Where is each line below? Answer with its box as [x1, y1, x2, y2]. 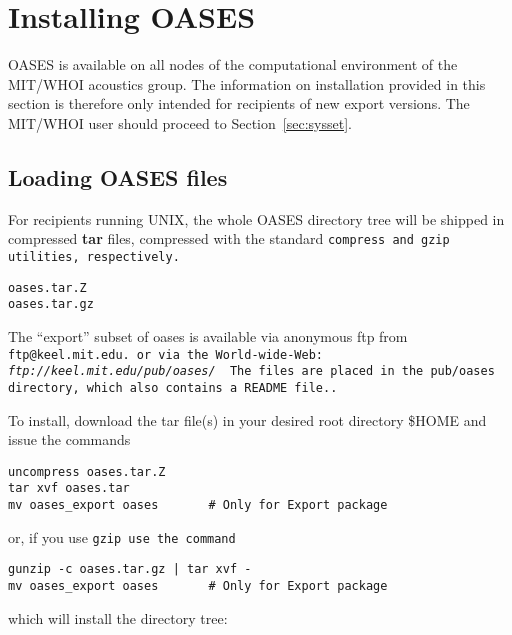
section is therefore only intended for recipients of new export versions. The [8, 93, 470, 114]
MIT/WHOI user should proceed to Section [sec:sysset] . [8, 112, 352, 133]
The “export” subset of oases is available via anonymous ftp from [8, 325, 408, 346]
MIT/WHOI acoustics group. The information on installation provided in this [8, 73, 486, 94]
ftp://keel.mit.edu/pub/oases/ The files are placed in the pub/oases [8, 364, 495, 379]
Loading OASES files [8, 161, 228, 192]
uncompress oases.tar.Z [8, 464, 166, 479]
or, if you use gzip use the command [8, 526, 236, 547]
